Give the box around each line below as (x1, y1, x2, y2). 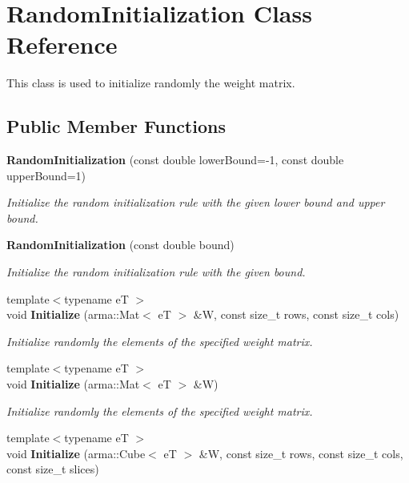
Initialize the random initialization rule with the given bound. (6, 264, 306, 280)
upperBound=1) (6, 167, 86, 183)
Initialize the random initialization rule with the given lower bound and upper (6, 194, 385, 211)
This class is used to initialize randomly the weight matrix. (6, 74, 295, 91)
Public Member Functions (6, 114, 226, 139)
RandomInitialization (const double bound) (6, 236, 235, 253)
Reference (6, 28, 118, 61)
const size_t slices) (6, 461, 99, 477)
